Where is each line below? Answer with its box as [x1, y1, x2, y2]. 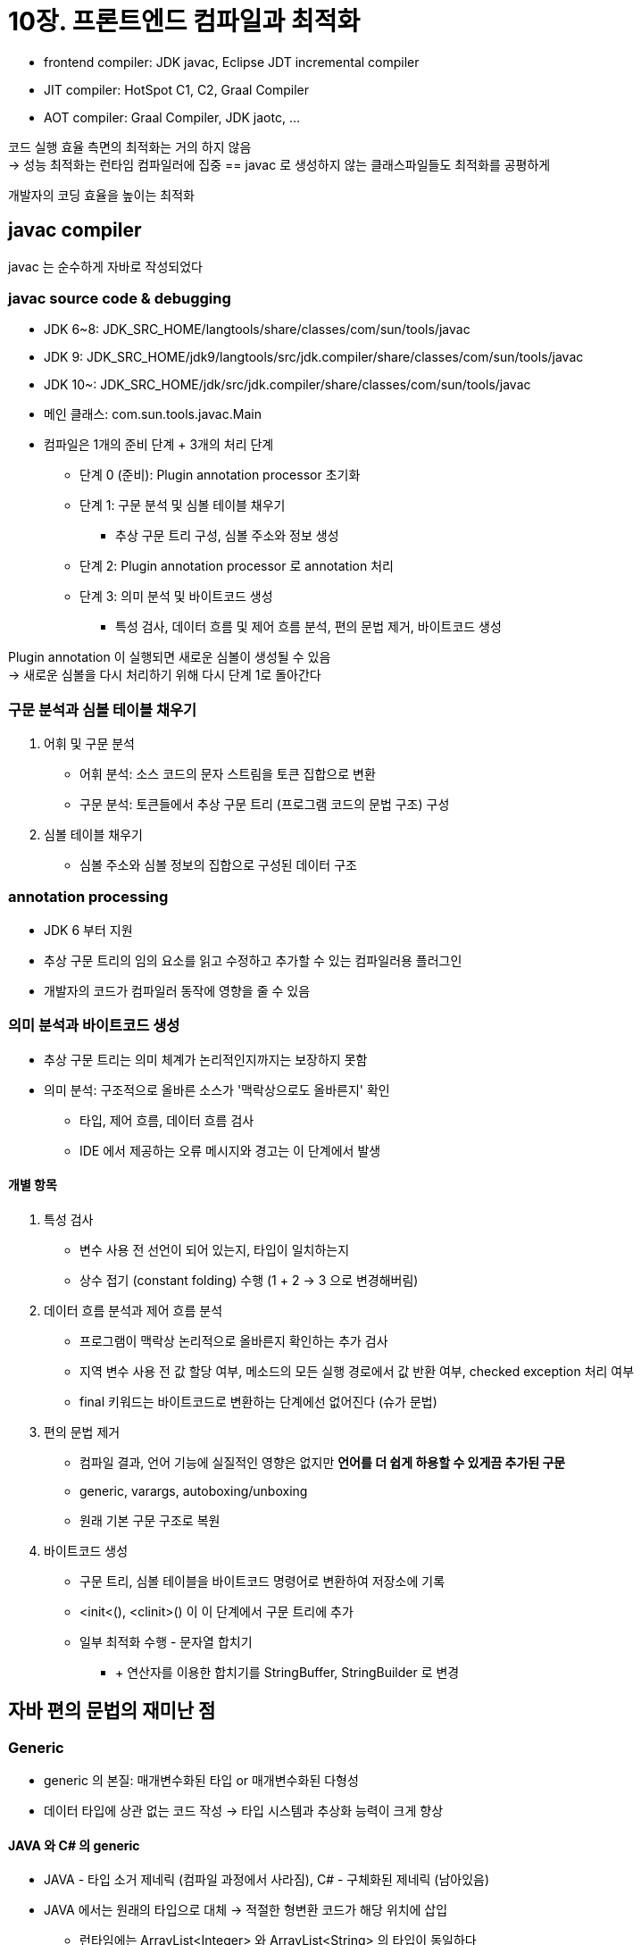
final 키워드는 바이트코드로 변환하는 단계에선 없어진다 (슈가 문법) [79, 1393, 437, 1409]
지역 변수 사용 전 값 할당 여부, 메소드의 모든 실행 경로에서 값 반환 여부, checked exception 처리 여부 [79, 1363, 635, 1379]
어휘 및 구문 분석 [44, 736, 135, 752]
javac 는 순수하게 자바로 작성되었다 [8, 258, 203, 274]
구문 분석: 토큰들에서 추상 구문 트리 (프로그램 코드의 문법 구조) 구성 [79, 797, 450, 813]
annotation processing [8, 888, 169, 906]
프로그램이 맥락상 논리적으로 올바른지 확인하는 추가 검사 [79, 1332, 388, 1348]
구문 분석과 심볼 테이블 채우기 [8, 700, 197, 719]
